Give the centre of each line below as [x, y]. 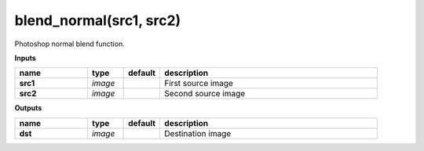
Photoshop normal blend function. [69, 44]
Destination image [198, 133]
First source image [199, 84]
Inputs [26, 58]
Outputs [28, 108]
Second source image [205, 94]
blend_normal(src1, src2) [98, 20]
